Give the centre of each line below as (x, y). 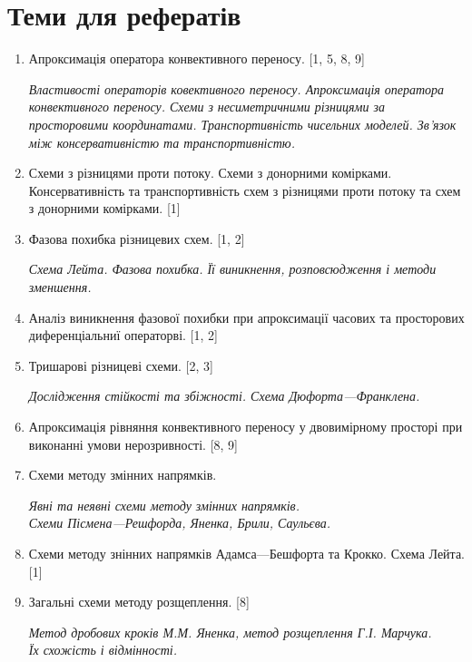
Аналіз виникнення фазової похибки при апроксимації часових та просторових (246, 317)
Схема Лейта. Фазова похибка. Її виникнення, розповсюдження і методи (232, 269)
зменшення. (60, 287)
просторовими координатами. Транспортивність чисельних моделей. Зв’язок (242, 124)
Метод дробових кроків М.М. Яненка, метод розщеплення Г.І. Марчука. (230, 632)
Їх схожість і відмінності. (103, 650)
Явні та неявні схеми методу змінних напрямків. (164, 505)
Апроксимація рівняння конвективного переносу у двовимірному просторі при (246, 427)
